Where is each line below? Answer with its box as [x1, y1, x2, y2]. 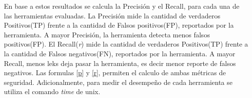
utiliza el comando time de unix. [4, 86, 100, 97]
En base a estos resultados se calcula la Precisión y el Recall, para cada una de [4, 1, 240, 11]
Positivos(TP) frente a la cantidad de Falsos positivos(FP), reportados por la [4, 20, 234, 30]
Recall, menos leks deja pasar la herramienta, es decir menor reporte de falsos [4, 58, 236, 68]
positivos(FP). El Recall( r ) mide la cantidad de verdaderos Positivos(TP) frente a [4, 39, 248, 49]
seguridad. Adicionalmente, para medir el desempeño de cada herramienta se [4, 77, 233, 87]
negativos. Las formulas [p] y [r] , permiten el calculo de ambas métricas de [4, 67, 226, 78]
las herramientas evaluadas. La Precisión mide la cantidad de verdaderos [4, 10, 220, 20]
